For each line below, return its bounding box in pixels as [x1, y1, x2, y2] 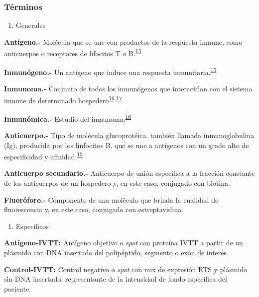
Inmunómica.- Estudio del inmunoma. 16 [4, 112, 131, 124]
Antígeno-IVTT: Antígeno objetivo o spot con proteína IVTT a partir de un [4, 237, 243, 248]
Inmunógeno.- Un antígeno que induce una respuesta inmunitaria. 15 [4, 65, 217, 77]
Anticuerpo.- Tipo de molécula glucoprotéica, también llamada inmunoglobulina [4, 130, 255, 140]
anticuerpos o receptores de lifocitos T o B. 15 [4, 47, 141, 59]
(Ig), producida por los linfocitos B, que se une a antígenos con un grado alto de [4, 140, 249, 150]
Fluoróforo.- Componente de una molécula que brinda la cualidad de [4, 194, 219, 205]
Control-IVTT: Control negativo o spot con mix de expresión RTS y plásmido [4, 264, 248, 274]
